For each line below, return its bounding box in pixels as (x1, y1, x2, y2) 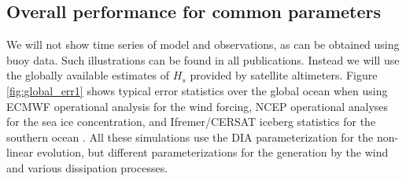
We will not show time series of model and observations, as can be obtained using (6, 36, 400, 53)
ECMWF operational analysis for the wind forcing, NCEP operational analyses (6, 98, 389, 114)
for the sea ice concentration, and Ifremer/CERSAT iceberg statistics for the (6, 113, 376, 130)
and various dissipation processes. (6, 159, 168, 175)
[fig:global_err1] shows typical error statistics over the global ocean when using (6, 82, 388, 98)
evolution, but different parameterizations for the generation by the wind (36, 144, 389, 161)
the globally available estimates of (6, 67, 170, 83)
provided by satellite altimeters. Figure (190, 67, 378, 83)
